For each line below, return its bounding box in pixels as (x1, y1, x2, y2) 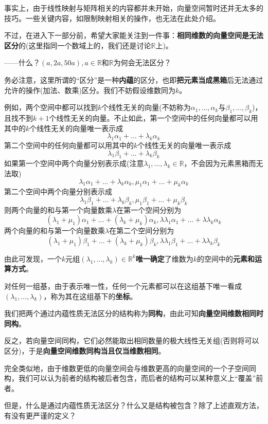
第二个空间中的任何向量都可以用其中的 (4, 139, 134, 150)
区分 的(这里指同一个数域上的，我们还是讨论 (4, 40, 151, 50)
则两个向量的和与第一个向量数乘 (4, 204, 112, 215)
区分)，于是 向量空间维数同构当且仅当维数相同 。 (4, 345, 166, 356)
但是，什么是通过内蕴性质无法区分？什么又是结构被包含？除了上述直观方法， (4, 400, 263, 411)
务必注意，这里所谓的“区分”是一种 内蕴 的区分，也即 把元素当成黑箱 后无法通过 (4, 74, 263, 85)
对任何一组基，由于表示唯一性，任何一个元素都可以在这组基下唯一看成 (4, 281, 242, 291)
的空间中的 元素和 (197, 253, 255, 264)
